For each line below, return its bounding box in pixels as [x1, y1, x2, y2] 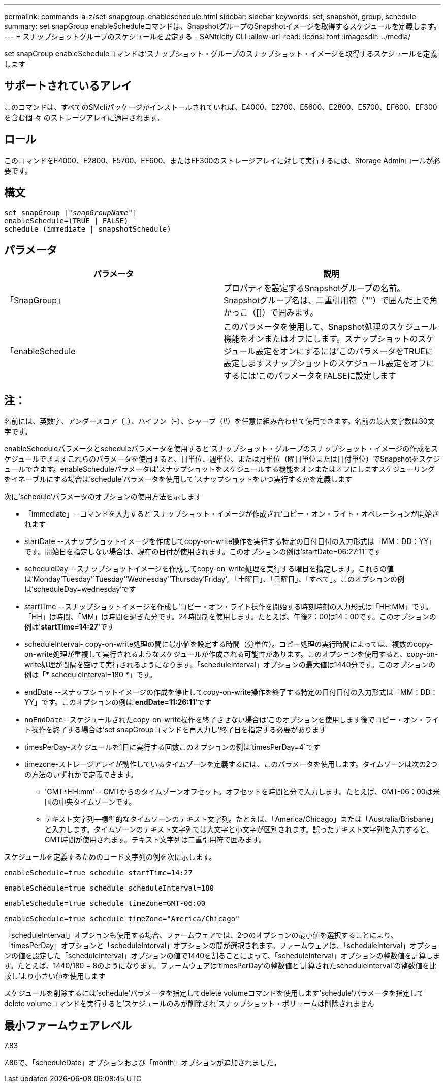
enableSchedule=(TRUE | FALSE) [4, 216, 129, 225]
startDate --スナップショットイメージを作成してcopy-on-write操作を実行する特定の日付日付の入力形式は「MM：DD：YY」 [24, 537, 436, 546]
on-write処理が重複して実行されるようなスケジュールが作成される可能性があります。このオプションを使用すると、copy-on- [24, 650, 438, 659]
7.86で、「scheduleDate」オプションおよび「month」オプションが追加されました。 [4, 1058, 281, 1067]
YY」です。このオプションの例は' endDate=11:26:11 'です [24, 698, 212, 707]
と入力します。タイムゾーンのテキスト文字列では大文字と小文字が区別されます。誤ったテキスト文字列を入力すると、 [45, 825, 433, 834]
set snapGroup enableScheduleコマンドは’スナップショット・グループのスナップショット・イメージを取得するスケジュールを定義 [4, 49, 437, 58]
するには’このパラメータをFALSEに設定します [224, 370, 396, 381]
